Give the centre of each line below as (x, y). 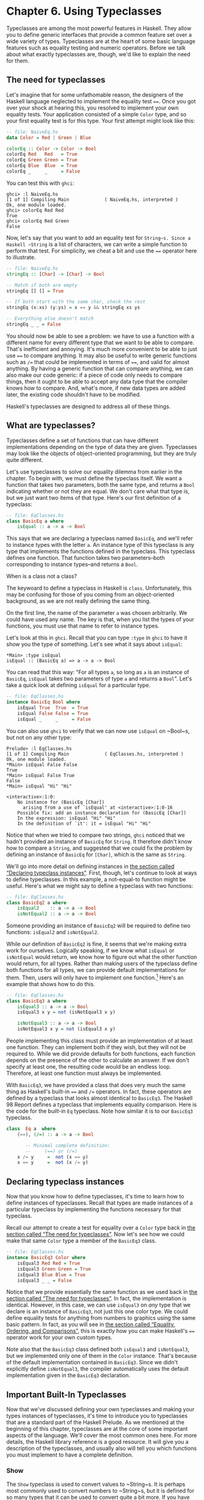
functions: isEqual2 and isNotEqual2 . (53, 932)
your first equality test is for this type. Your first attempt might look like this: (101, 121)
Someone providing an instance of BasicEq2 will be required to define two (98, 926)
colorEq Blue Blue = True (42, 166)
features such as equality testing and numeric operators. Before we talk (96, 48)
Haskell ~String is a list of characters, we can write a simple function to (97, 244)
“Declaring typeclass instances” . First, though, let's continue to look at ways (102, 872)
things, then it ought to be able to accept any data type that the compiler (97, 381)
